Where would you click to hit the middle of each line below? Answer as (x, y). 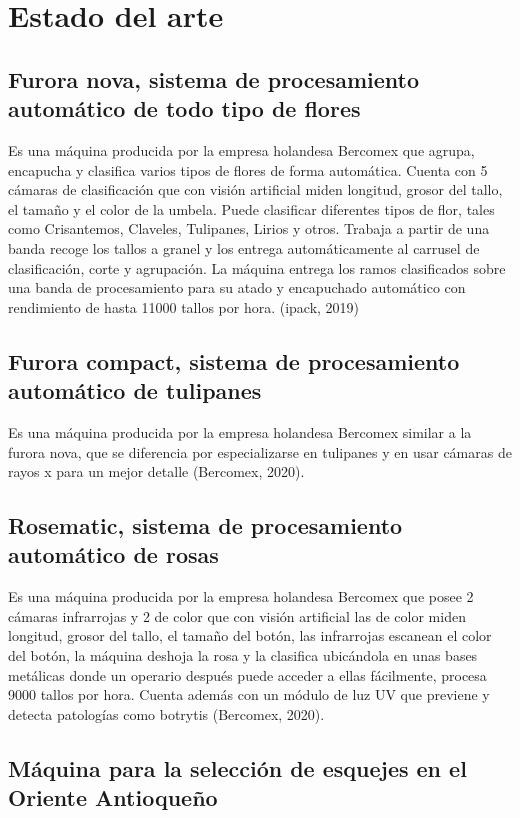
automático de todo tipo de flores (184, 108)
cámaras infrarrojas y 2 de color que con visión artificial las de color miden (237, 615)
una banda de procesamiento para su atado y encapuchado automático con (237, 287)
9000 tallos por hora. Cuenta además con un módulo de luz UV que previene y (249, 694)
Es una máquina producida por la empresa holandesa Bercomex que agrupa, (241, 149)
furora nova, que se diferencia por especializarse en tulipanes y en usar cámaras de (260, 451)
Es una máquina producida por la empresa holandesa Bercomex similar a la (240, 431)
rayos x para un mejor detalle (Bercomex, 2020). (156, 471)
